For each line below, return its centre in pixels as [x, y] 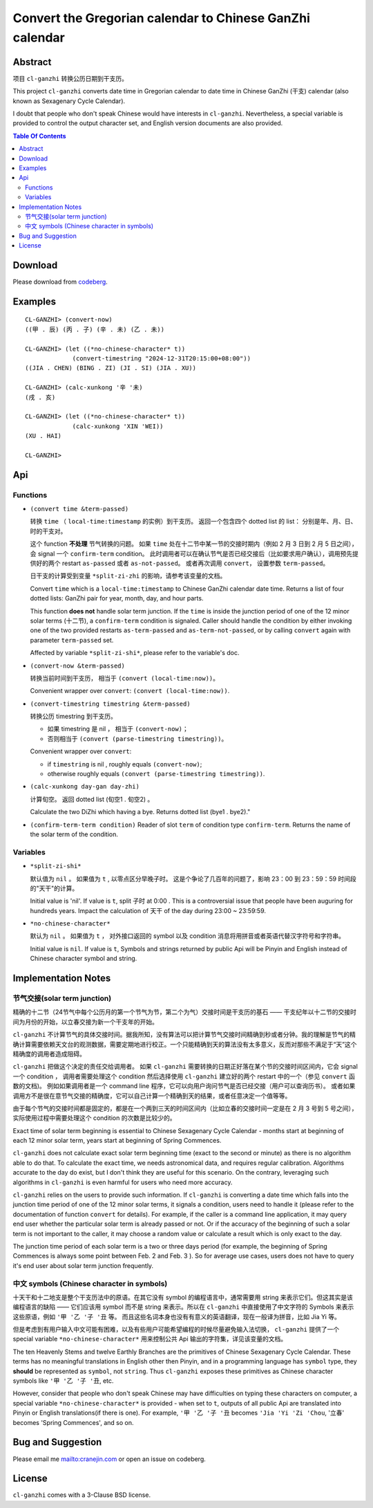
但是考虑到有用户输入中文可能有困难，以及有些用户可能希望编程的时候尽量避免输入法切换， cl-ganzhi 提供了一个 [176, 1330]
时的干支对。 [48, 531]
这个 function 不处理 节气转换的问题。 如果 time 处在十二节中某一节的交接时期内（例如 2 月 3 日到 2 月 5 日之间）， [194, 544]
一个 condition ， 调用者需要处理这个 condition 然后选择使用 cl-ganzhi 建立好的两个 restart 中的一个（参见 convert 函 [184, 1076]
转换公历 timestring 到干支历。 [73, 717]
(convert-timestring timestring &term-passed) [110, 704]
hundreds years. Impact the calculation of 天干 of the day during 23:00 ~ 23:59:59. [148, 910]
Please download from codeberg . [60, 282]
